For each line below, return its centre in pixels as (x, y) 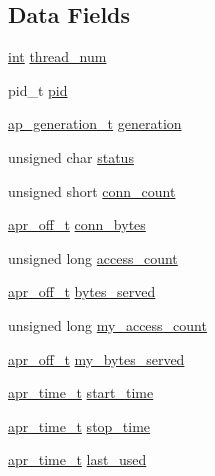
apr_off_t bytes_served (82, 291)
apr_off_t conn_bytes (77, 224)
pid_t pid (38, 89)
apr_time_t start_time (81, 392)
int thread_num (57, 56)
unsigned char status (71, 156)
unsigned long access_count (93, 257)
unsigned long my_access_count (107, 324)
